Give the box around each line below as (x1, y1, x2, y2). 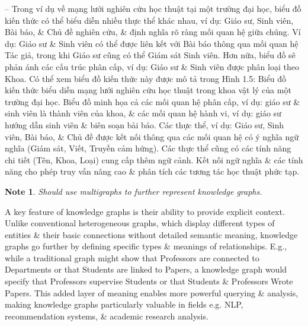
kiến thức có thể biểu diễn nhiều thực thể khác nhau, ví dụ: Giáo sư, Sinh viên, (5, 14, 294, 26)
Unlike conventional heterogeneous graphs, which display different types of (5, 217, 275, 229)
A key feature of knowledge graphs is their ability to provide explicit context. (5, 205, 285, 217)
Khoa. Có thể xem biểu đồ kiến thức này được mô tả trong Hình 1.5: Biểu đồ (5, 72, 287, 84)
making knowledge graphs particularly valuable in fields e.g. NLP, (5, 298, 243, 311)
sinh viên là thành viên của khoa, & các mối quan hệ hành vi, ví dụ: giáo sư (5, 107, 281, 119)
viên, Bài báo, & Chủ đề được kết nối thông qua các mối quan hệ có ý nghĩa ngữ (5, 130, 299, 143)
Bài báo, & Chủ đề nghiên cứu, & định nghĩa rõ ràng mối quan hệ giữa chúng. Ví (5, 26, 301, 38)
